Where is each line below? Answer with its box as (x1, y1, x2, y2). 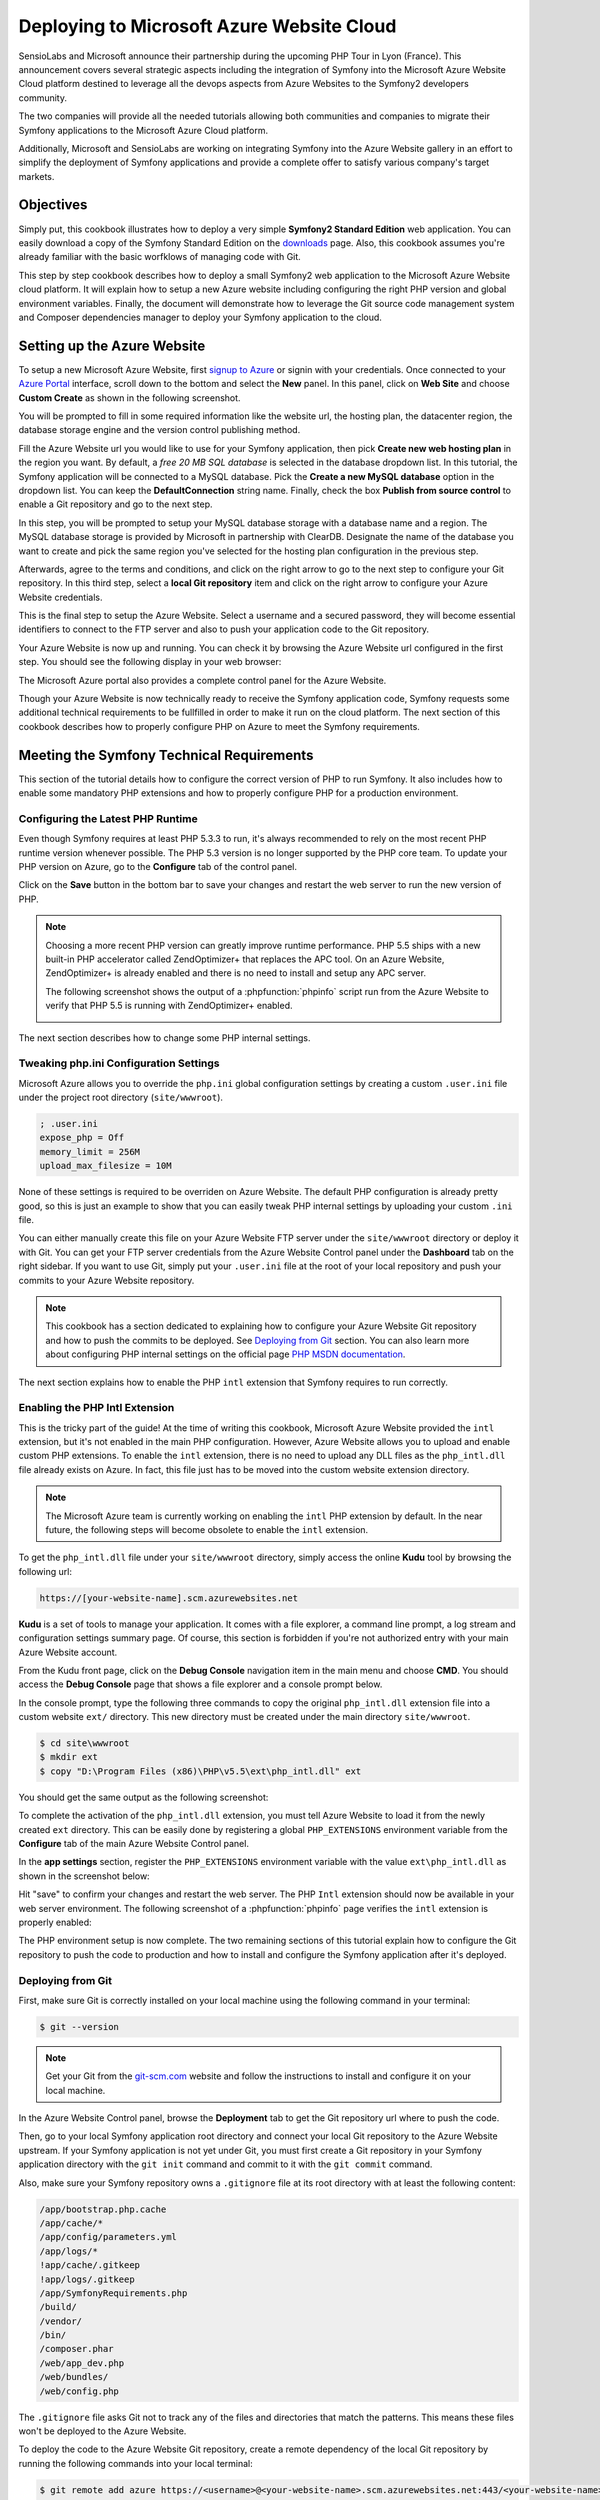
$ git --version (39, 2021, 120, 2032)
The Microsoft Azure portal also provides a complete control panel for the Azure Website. (18, 674, 387, 686)
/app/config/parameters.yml (39, 2231, 177, 2243)
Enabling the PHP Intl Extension (18, 1401, 175, 1415)
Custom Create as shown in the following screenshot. (18, 391, 241, 404)
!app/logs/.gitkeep (39, 2273, 135, 2285)
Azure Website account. (18, 1646, 118, 1658)
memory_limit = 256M (39, 1146, 140, 1157)
